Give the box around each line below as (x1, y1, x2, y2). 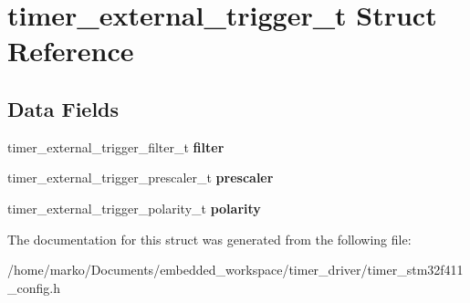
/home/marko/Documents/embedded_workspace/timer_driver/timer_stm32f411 (7, 260, 464, 279)
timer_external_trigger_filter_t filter (7, 137, 225, 156)
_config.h (7, 277, 60, 297)
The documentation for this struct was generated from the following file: (7, 229, 412, 248)
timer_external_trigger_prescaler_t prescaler (7, 168, 274, 187)
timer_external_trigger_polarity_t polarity (7, 198, 261, 217)
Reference (7, 32, 134, 69)
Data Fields (7, 94, 120, 122)
